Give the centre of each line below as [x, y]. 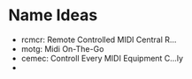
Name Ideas [53, 15]
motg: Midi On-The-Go [62, 48]
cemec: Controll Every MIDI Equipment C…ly [102, 58]
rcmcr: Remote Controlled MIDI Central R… [99, 39]
